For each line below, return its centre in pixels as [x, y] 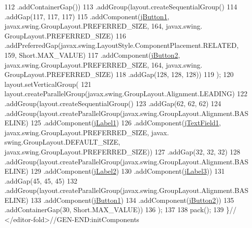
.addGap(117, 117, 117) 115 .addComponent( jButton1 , [87, 16]
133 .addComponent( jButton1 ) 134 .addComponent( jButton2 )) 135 [132, 200]
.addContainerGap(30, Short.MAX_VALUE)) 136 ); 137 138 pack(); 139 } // [121, 209]
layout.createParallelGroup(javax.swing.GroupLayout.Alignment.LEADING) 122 [126, 94]
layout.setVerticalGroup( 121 [48, 84]
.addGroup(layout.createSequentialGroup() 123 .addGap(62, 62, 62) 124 [113, 103]
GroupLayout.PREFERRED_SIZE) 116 [65, 35]
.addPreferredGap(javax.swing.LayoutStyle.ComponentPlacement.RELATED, [122, 45]
